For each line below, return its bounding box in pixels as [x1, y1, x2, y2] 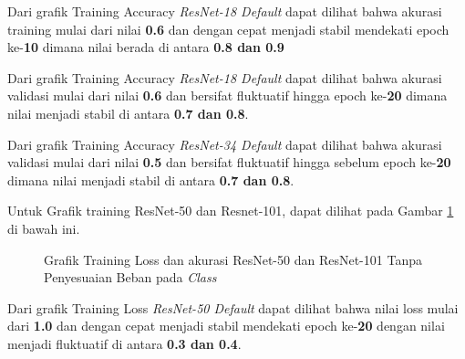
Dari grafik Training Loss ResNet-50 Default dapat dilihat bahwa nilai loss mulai [7, 298, 459, 317]
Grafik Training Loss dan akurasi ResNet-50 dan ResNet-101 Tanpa [44, 249, 422, 269]
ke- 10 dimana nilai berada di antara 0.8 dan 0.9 [7, 37, 284, 57]
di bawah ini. [7, 218, 80, 238]
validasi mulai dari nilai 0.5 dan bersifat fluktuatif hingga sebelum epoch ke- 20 [7, 153, 451, 172]
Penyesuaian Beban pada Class [44, 268, 217, 287]
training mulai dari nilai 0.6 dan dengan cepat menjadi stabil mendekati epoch [7, 19, 449, 38]
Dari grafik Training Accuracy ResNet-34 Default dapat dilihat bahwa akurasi [7, 134, 442, 153]
